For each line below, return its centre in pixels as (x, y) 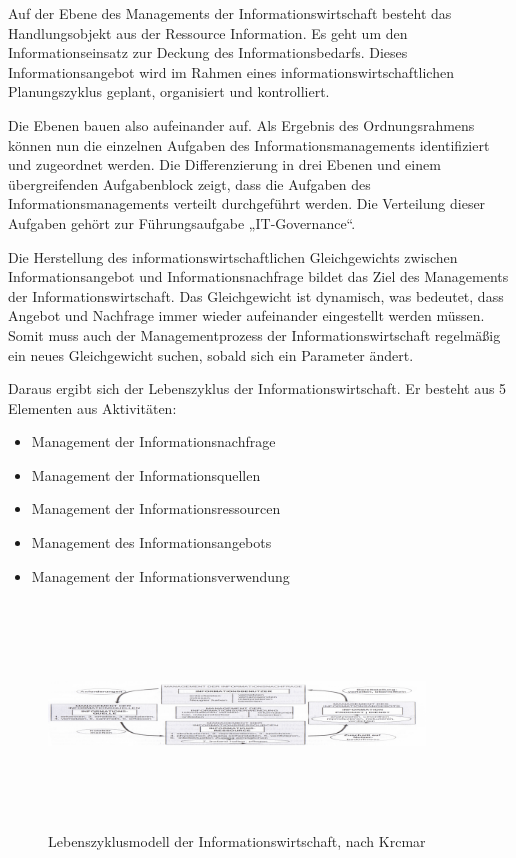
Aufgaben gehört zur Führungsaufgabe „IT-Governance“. (182, 222)
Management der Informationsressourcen (156, 508)
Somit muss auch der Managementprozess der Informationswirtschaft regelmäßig (254, 334)
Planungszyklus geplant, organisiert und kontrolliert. (169, 91)
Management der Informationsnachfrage (153, 441)
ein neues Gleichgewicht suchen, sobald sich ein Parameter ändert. (211, 354)
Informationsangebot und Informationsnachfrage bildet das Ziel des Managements (258, 276)
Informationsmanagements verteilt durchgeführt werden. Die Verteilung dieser (247, 203)
